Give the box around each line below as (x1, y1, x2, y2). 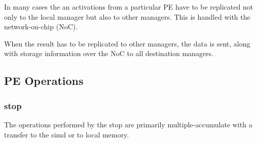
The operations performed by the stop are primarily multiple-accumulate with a (4, 119, 252, 129)
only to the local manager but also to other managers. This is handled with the (4, 11, 250, 22)
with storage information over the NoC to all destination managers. (4, 48, 213, 59)
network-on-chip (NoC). (4, 21, 78, 32)
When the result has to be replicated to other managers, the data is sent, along (4, 38, 250, 49)
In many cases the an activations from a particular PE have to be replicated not (4, 2, 253, 12)
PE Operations (4, 73, 84, 88)
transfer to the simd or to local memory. (4, 129, 129, 139)
